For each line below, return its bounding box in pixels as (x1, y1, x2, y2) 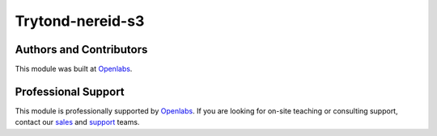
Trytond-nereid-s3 (15, 12, 145, 30)
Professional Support (15, 84, 125, 98)
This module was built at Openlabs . (15, 64, 133, 74)
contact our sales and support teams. (15, 117, 140, 127)
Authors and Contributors (15, 43, 148, 56)
